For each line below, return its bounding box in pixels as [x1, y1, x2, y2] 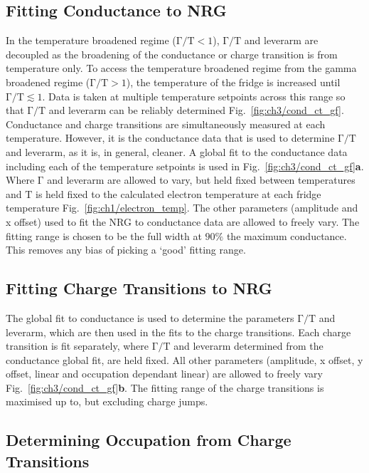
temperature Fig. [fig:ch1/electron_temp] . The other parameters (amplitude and [6, 200, 358, 215]
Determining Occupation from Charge [6, 429, 292, 451]
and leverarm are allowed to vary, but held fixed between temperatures [47, 172, 355, 187]
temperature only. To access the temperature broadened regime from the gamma [6, 61, 357, 76]
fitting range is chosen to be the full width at [6, 228, 202, 243]
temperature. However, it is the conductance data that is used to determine [6, 130, 335, 145]
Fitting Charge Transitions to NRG [6, 277, 272, 299]
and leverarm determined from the [173, 338, 323, 353]
